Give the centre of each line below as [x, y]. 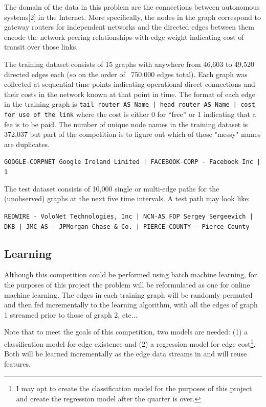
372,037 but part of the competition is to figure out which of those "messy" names [132, 134]
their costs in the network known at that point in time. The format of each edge [130, 94]
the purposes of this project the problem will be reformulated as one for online [127, 285]
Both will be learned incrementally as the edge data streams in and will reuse [126, 354]
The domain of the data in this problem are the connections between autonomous [132, 7]
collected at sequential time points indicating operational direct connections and [130, 84]
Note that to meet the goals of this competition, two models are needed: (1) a [126, 332]
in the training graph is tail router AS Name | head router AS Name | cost [130, 104]
